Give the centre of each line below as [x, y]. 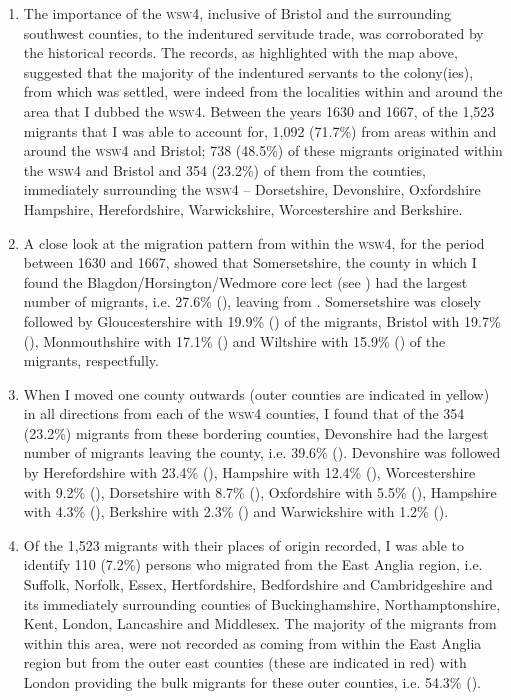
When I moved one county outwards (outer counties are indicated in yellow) [256, 393]
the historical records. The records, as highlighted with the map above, [240, 52]
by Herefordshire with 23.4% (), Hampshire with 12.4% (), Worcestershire [249, 472]
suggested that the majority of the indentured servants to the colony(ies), [248, 71]
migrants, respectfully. [91, 360]
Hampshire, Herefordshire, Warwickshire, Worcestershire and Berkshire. [243, 208]
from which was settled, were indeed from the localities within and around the [263, 91]
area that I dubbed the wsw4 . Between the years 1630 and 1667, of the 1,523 [259, 110]
